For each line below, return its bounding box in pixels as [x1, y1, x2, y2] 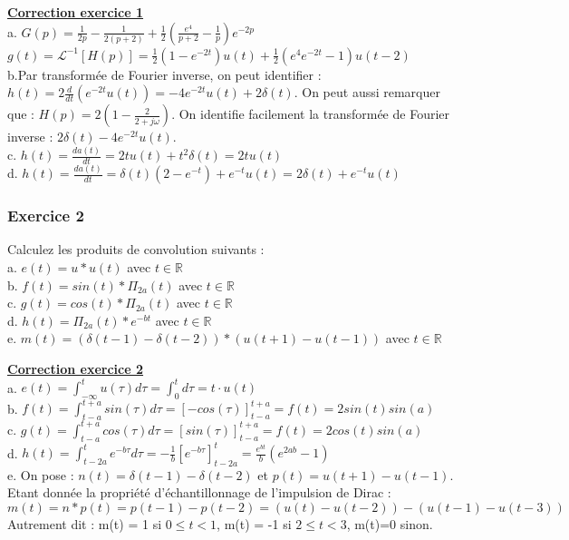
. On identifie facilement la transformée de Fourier [171, 104, 450, 123]
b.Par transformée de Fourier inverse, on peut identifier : [7, 64, 322, 83]
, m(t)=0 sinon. [346, 514, 433, 533]
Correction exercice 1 [7, 3, 144, 21]
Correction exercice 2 [7, 359, 144, 378]
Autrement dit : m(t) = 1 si [7, 514, 162, 533]
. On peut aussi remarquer [294, 83, 440, 102]
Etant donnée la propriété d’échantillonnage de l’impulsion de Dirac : [7, 483, 391, 502]
